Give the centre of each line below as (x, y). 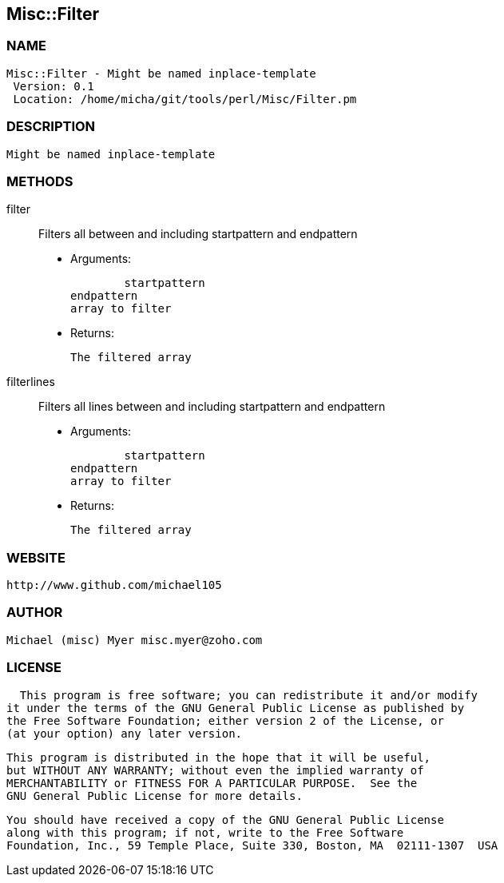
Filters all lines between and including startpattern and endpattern (212, 407)
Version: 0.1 (54, 86)
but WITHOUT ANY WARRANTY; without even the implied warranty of (215, 770)
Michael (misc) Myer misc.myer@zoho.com (135, 640)
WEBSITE (36, 557)
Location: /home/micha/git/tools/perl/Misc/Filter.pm (185, 99)
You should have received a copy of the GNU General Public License (225, 819)
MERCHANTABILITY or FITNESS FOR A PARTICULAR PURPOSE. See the (212, 783)
